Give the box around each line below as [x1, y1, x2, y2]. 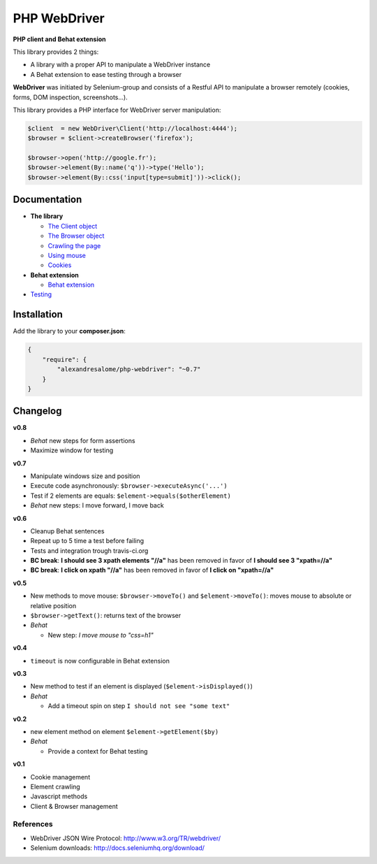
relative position [30, 601, 77, 610]
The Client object [47, 222, 98, 230]
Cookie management [30, 772, 91, 781]
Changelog [13, 405, 62, 417]
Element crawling [30, 782, 80, 791]
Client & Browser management [30, 802, 118, 810]
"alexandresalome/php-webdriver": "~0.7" [57, 366, 201, 373]
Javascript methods [30, 792, 88, 800]
